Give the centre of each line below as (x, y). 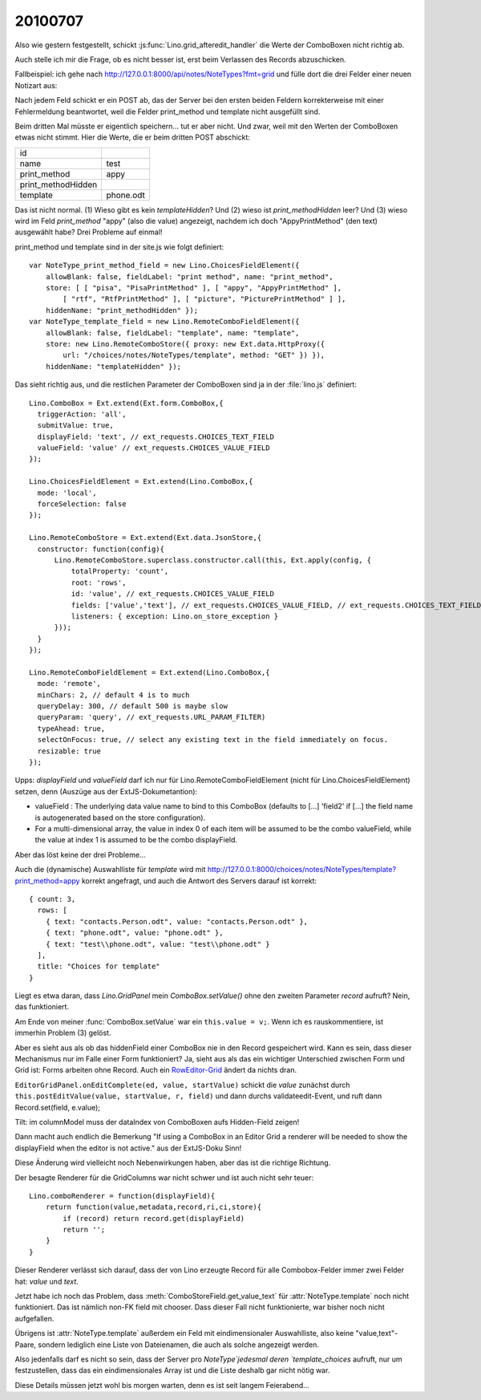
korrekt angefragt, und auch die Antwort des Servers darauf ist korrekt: (199, 881)
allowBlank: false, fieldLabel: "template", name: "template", (172, 333)
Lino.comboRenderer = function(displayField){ (122, 1196)
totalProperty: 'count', (120, 571)
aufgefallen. (34, 1318)
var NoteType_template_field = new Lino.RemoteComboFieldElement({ (164, 322)
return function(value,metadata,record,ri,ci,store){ (154, 1207)
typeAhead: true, (71, 728)
